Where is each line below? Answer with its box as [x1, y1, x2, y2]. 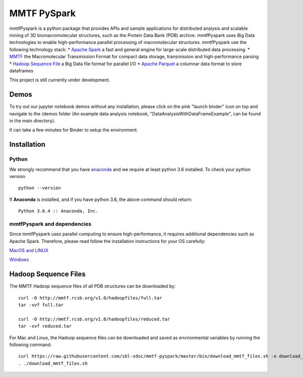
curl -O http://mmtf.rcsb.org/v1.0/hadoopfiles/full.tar [18, 295, 163, 301]
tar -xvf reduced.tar [18, 323, 72, 329]
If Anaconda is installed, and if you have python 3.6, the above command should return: [9, 196, 192, 202]
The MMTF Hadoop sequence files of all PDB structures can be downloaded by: [9, 283, 176, 289]
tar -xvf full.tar [18, 302, 64, 308]
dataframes [9, 67, 34, 73]
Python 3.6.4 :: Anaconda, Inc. [18, 208, 98, 214]
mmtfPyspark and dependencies [9, 220, 92, 227]
